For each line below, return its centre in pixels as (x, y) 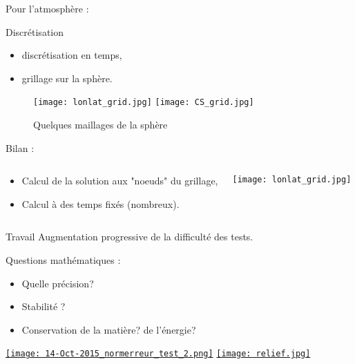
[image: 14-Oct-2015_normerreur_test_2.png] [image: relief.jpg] (158, 354)
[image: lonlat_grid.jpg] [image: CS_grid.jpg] (144, 103)
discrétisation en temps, (72, 55)
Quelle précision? (58, 283)
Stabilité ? (44, 306)
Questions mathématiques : (63, 260)
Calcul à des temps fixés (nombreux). (100, 203)
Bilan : (20, 147)
